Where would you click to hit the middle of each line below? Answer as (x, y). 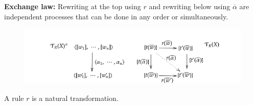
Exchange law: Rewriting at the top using (73, 6)
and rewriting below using (190, 6)
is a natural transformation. (75, 98)
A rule (14, 98)
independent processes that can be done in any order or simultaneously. (116, 16)
